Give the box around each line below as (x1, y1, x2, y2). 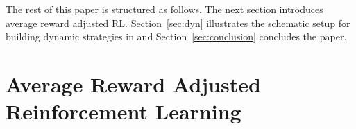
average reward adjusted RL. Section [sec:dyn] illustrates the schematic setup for (6, 15, 350, 30)
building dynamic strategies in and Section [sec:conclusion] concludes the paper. (6, 29, 347, 44)
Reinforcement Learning (6, 97, 241, 126)
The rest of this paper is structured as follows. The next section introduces (6, 2, 323, 16)
